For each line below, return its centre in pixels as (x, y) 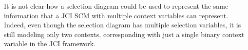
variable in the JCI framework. (50, 44)
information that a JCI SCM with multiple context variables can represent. (116, 15)
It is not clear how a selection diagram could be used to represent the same (116, 6)
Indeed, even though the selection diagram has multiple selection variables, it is (123, 25)
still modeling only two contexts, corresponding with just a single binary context (124, 34)
